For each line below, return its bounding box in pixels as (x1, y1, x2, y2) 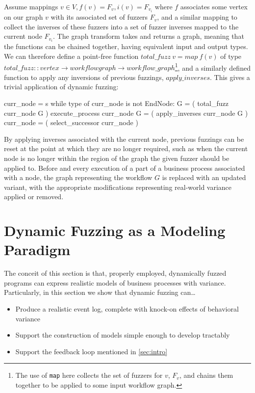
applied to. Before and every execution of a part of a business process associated (4, 162, 245, 173)
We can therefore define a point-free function (4, 51, 139, 61)
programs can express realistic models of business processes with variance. (4, 277, 226, 288)
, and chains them (179, 370, 233, 380)
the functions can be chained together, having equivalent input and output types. (4, 41, 248, 52)
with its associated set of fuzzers (51, 12, 148, 22)
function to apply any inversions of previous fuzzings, (4, 72, 164, 82)
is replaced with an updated (162, 172, 246, 183)
